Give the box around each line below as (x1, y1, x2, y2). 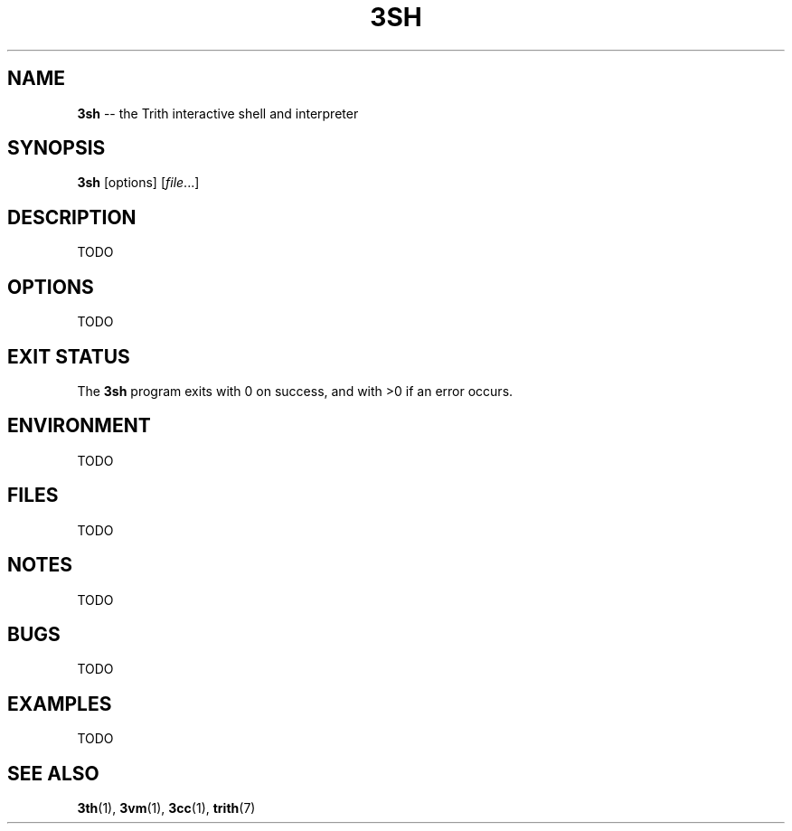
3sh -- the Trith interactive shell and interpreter (77, 105, 359, 121)
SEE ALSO (7, 761, 99, 785)
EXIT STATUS (7, 345, 130, 368)
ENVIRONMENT (7, 414, 151, 438)
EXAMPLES (7, 692, 112, 715)
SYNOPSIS (7, 137, 106, 160)
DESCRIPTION (7, 205, 137, 229)
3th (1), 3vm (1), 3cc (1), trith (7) (77, 800, 256, 817)
